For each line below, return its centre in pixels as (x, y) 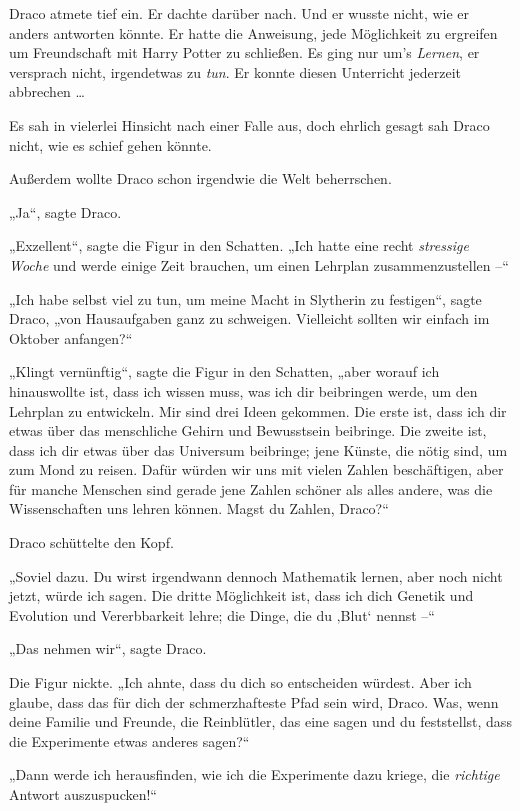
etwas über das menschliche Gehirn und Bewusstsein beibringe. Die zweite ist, (248, 430)
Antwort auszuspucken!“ (83, 794)
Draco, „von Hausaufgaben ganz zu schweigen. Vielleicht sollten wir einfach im (249, 318)
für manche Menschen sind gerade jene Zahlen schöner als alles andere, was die (251, 488)
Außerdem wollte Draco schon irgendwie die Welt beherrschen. (200, 178)
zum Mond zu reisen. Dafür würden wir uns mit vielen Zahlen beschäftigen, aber (256, 469)
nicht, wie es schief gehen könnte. (110, 144)
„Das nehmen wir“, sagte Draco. (108, 648)
